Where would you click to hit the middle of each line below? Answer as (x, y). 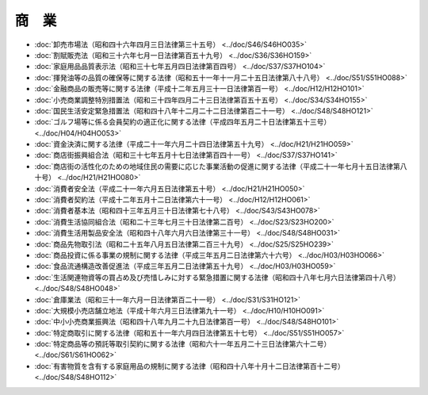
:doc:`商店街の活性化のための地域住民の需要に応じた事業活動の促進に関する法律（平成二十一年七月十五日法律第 (217, 166)
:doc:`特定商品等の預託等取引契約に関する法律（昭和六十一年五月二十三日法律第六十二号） (183, 344)
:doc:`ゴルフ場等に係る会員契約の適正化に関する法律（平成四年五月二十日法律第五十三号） (183, 122)
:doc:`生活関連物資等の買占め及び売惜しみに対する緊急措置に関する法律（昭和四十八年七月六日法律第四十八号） (217, 277)
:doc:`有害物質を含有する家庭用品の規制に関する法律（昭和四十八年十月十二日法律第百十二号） (189, 366)
